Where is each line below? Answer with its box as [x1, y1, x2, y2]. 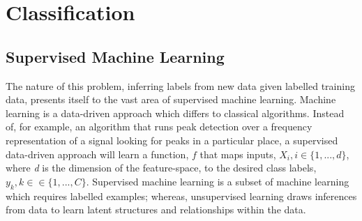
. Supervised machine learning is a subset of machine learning [86, 174, 349, 188]
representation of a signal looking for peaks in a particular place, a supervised [6, 132, 338, 147]
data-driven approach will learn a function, [6, 146, 189, 161]
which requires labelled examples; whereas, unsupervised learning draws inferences [6, 188, 357, 203]
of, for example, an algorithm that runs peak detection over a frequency [6, 119, 312, 134]
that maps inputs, [199, 146, 276, 161]
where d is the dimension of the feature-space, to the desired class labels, [6, 160, 317, 175]
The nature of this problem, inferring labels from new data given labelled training [6, 78, 355, 93]
